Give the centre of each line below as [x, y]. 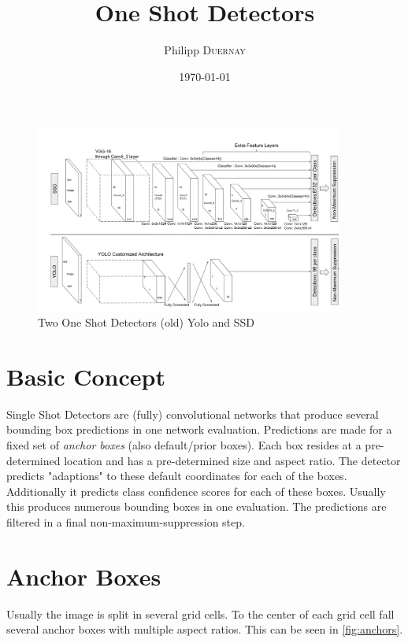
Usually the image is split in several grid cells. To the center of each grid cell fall [200, 613]
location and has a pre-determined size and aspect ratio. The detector [232, 460]
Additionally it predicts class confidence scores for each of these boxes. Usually [196, 491]
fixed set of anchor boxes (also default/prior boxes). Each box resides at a [184, 444]
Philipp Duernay [205, 50]
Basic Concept [86, 376]
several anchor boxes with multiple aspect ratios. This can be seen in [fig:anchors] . [205, 629]
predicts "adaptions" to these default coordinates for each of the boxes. [177, 476]
